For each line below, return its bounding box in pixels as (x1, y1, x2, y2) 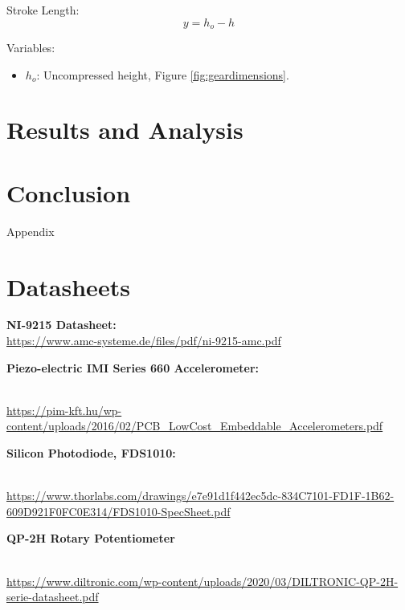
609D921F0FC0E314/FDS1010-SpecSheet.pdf (6, 502, 231, 519)
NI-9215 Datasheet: (6, 316, 117, 333)
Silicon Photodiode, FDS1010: (6, 445, 176, 462)
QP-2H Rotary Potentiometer (6, 530, 175, 547)
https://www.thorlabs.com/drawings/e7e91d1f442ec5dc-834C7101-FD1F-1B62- (6, 487, 395, 504)
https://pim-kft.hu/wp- (6, 401, 122, 418)
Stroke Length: (6, 2, 80, 18)
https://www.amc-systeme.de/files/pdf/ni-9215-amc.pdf (6, 332, 281, 349)
